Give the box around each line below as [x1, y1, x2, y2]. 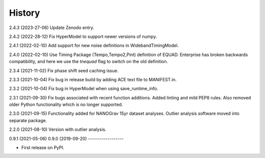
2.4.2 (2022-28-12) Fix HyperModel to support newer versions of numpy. [9, 33, 157, 39]
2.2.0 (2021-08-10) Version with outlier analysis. [9, 126, 106, 132]
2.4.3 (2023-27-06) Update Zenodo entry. [9, 25, 94, 31]
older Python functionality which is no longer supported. [9, 101, 123, 108]
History [9, 7, 40, 18]
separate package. [9, 117, 47, 123]
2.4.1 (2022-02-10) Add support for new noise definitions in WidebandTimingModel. [9, 42, 179, 49]
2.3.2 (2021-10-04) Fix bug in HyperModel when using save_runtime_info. [9, 86, 159, 92]
